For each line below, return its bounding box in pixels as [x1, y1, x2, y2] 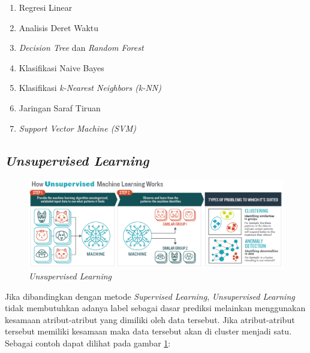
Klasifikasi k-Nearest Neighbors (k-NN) [19, 81, 161, 94]
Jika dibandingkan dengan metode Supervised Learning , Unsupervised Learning [5, 290, 295, 302]
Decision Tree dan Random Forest [19, 41, 144, 54]
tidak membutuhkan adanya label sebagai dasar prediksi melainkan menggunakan [5, 302, 306, 314]
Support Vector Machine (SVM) [19, 121, 136, 134]
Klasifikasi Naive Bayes [19, 61, 104, 74]
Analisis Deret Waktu [19, 21, 99, 34]
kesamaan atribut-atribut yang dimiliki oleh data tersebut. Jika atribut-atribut [5, 313, 295, 325]
